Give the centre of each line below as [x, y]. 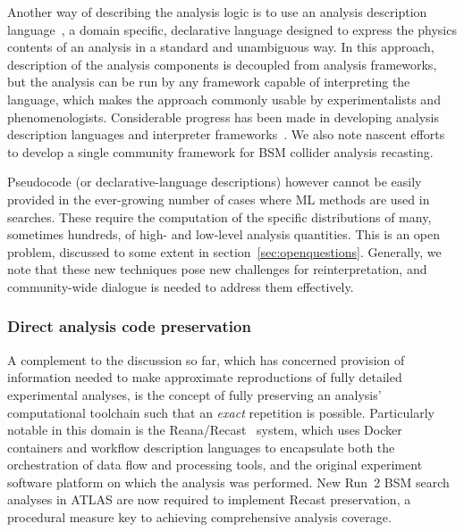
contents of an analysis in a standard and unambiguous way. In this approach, [221, 47]
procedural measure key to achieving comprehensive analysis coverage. [199, 517]
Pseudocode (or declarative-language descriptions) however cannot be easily [215, 182]
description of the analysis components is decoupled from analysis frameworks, [222, 64]
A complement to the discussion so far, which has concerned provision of [206, 359]
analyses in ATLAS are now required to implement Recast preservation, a [209, 499]
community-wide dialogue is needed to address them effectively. [181, 286]
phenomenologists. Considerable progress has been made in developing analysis [223, 116]
